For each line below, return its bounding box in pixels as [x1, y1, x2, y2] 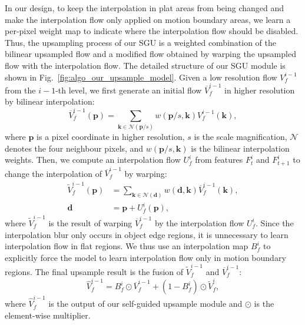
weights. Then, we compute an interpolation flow [5, 153, 181, 166]
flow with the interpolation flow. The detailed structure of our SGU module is [5, 59, 286, 71]
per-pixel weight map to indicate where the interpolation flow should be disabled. [5, 25, 299, 37]
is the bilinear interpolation [191, 142, 290, 154]
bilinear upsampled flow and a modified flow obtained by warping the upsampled [5, 48, 296, 60]
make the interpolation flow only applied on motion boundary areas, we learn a [5, 13, 291, 25]
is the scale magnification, [194, 130, 287, 143]
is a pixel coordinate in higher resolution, [37, 130, 185, 143]
